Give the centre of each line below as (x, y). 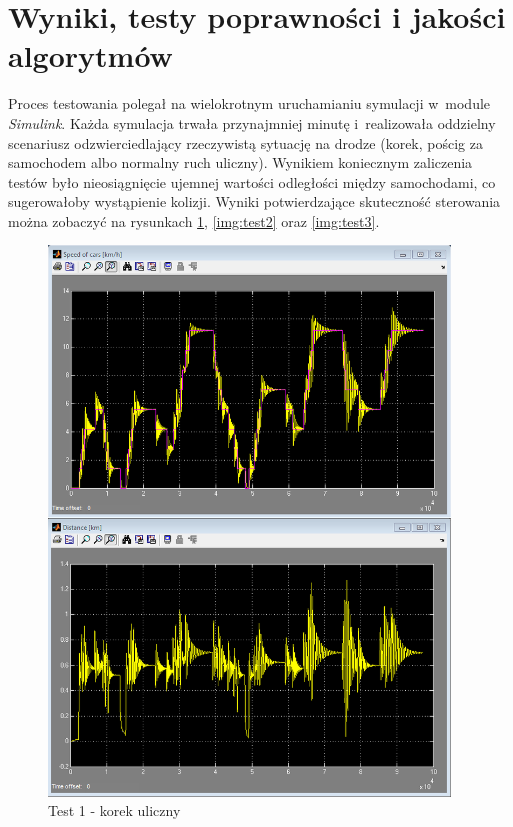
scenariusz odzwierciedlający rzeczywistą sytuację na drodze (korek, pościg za (245, 142)
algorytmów (90, 55)
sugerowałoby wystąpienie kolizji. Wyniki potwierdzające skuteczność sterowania (254, 201)
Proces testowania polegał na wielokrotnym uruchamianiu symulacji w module (249, 103)
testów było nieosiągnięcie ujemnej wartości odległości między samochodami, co (252, 181)
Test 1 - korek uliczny (114, 810)
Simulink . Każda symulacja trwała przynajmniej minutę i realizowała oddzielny (252, 122)
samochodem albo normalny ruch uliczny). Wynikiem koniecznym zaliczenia (240, 162)
